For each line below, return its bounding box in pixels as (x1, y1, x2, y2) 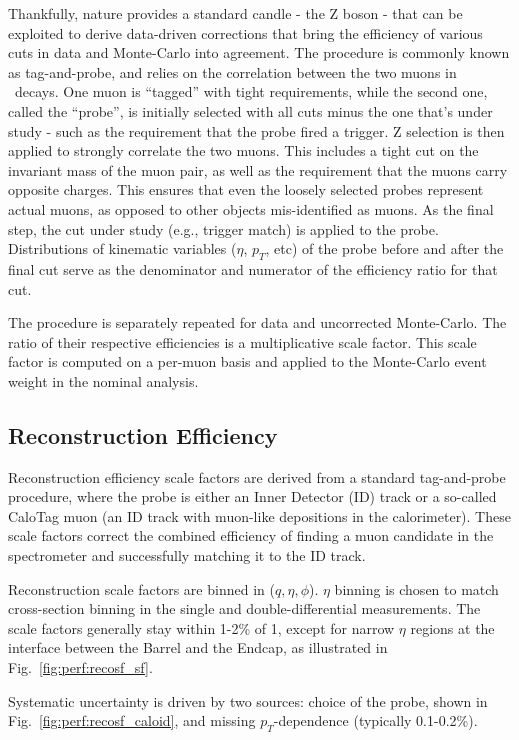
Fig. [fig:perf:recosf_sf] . (8, 657, 153, 678)
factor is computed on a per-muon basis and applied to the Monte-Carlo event (8, 351, 487, 372)
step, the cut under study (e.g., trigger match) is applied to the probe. (8, 218, 439, 239)
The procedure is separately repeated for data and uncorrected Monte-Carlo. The (8, 312, 507, 333)
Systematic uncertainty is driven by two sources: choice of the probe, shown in (8, 690, 488, 711)
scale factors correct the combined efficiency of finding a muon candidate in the (8, 525, 494, 546)
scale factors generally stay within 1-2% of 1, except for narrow (8, 617, 395, 638)
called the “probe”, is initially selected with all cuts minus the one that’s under (8, 100, 493, 121)
